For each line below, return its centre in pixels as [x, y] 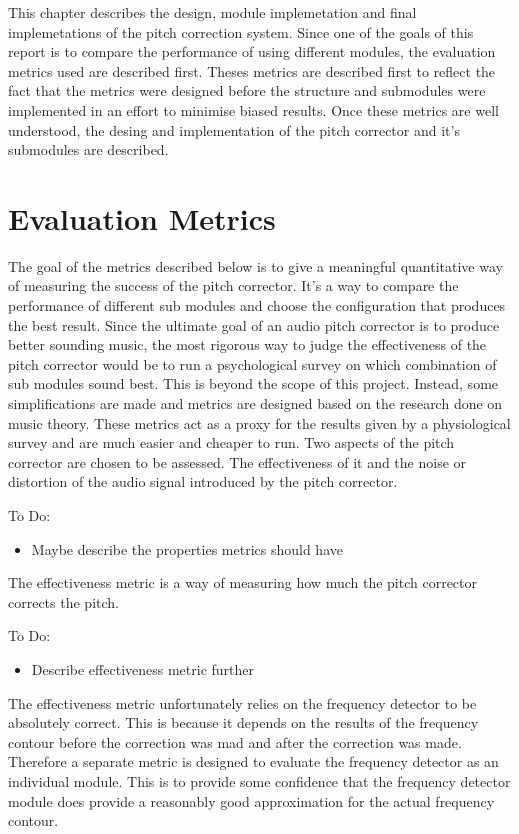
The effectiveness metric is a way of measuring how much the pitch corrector [243, 582]
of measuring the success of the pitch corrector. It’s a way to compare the [233, 285]
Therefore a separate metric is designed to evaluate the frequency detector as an [253, 761]
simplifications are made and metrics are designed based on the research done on [255, 403]
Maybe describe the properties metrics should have [187, 548]
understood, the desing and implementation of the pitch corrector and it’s [234, 129]
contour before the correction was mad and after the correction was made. [235, 741]
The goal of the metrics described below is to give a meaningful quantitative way [255, 265]
